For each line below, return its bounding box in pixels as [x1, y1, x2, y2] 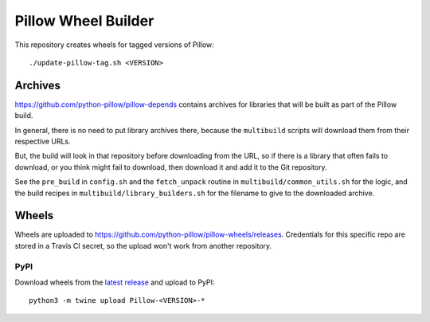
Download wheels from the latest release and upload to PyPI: [14, 277, 215, 287]
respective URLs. [14, 136, 71, 147]
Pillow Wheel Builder [14, 12, 154, 29]
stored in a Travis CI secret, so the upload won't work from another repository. [14, 241, 272, 250]
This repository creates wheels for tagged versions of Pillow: [14, 40, 214, 49]
